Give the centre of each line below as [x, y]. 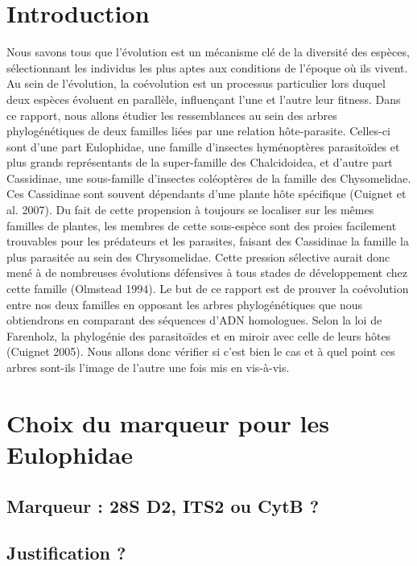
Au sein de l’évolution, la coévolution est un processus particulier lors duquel [196, 83]
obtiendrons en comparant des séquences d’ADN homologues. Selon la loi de [194, 320]
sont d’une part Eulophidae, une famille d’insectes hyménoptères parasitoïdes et [203, 146]
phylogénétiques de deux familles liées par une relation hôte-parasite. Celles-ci [198, 131]
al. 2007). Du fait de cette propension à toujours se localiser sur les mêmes [190, 210]
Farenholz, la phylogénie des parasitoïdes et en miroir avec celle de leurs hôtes [199, 335]
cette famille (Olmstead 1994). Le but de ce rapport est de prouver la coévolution [208, 289]
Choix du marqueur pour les [168, 422]
